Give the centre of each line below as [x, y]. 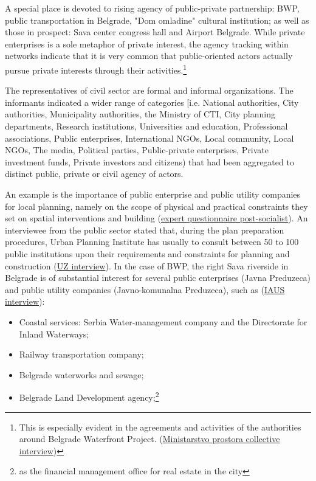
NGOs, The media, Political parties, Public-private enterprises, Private [137, 150]
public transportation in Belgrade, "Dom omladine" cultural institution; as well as [157, 20]
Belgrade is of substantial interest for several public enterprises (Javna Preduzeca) [158, 278]
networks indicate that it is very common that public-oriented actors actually [149, 56]
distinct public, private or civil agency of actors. [94, 174]
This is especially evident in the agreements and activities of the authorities [160, 427]
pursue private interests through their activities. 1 [96, 69]
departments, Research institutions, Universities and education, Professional [146, 126]
